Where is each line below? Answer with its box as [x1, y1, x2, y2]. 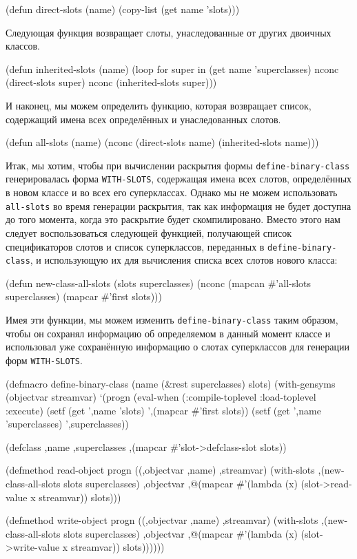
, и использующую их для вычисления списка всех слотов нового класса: [30, 253, 338, 267]
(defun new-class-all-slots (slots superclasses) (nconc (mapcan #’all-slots [6, 275, 312, 290]
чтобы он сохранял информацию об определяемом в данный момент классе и [6, 326, 331, 340]
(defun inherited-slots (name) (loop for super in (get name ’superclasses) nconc [6, 61, 339, 76]
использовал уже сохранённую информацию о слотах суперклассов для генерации [6, 339, 349, 354]
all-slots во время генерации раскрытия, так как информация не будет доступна [6, 198, 351, 213]
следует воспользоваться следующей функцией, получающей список [6, 225, 292, 240]
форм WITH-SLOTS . [6, 352, 83, 367]
